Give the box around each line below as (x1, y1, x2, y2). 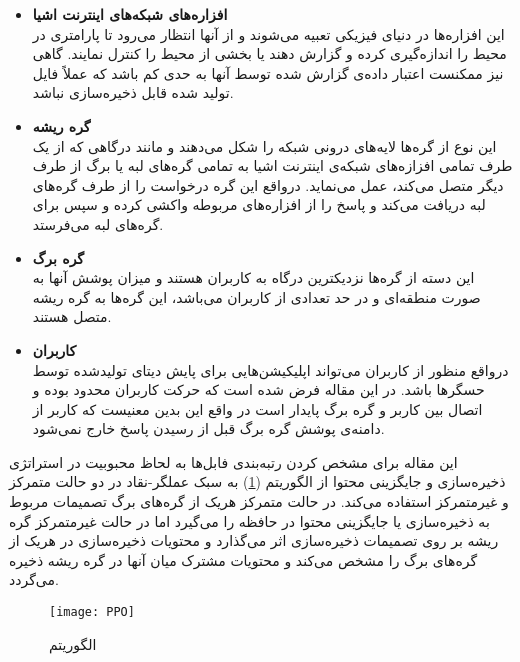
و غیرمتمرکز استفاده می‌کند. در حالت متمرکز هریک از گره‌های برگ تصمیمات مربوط (9, 491, 509, 512)
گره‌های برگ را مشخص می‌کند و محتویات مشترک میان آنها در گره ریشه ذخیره (9, 549, 478, 570)
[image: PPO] (49, 605, 135, 620)
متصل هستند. (32, 306, 112, 327)
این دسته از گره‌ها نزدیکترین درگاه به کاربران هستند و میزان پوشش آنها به (32, 267, 475, 288)
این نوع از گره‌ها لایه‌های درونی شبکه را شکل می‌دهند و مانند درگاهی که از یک (32, 135, 497, 156)
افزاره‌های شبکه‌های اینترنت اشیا (32, 4, 228, 24)
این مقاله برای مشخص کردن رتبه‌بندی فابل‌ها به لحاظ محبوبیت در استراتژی (9, 451, 458, 472)
